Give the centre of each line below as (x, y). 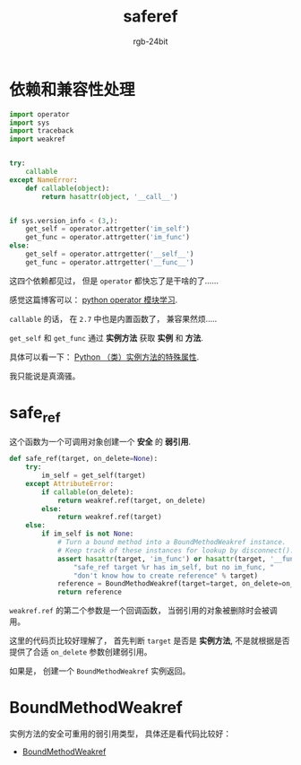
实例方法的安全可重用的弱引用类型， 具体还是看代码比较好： (120, 734)
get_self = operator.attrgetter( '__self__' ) (110, 254)
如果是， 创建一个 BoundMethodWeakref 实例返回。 (100, 671)
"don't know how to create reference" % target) (165, 576)
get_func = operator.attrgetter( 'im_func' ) (108, 238)
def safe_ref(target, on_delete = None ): (84, 459)
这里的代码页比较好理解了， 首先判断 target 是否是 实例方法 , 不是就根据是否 (150, 641)
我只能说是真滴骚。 (45, 376)
